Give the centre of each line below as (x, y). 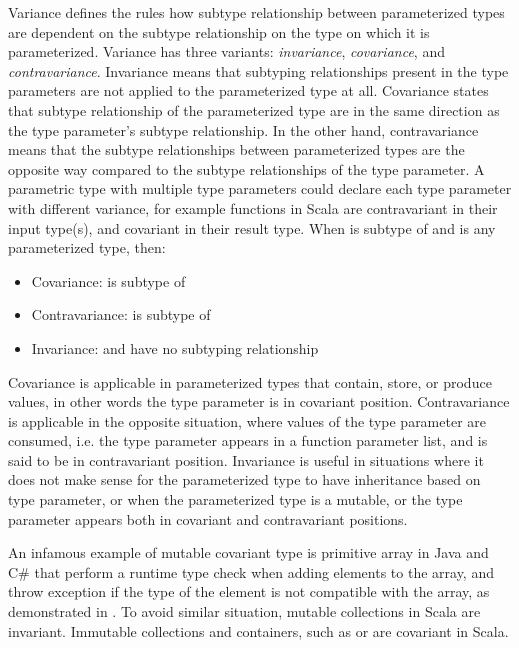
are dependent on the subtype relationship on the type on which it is (219, 31)
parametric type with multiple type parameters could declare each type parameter (260, 188)
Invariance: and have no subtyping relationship (175, 347)
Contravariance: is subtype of (121, 314)
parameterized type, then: (87, 247)
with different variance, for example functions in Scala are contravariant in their (253, 207)
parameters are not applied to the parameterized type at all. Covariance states (248, 90)
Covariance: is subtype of (108, 280)
